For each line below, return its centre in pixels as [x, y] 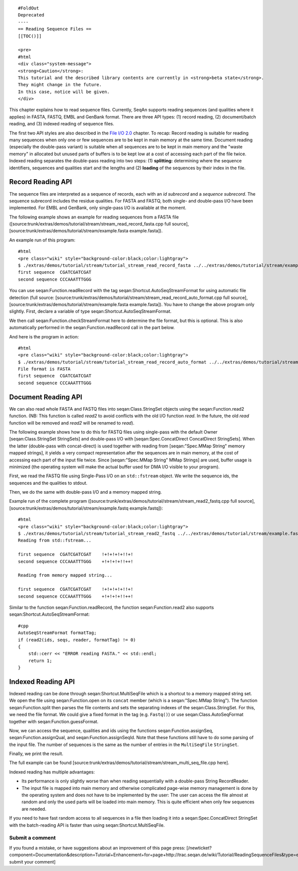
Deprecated [31, 15]
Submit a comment [33, 838]
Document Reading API [46, 397]
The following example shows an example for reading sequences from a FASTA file [94, 217]
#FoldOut [29, 8]
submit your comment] [32, 862]
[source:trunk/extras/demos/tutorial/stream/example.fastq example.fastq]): [86, 508]
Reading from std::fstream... [55, 541]
